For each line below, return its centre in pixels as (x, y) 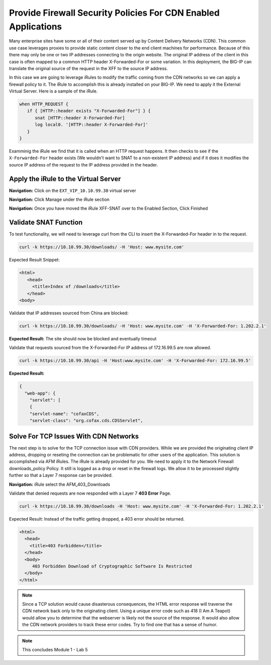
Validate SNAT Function (46, 223)
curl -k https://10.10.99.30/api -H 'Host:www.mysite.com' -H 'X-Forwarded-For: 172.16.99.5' (135, 361)
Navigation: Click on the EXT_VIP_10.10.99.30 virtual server (73, 190)
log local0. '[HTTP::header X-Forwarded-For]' (92, 125)
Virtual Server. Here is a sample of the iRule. (53, 91)
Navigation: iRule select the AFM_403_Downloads (60, 484)
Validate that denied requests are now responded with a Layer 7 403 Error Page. (90, 493)
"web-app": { (40, 393)
